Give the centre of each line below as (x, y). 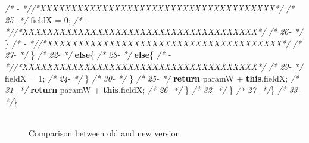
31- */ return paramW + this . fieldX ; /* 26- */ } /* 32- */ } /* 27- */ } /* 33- (153, 90)
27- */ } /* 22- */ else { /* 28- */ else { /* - (88, 55)
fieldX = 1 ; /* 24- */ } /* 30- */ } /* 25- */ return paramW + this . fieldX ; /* (152, 78)
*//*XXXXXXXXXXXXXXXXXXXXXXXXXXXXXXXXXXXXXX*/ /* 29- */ (154, 66)
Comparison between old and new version (104, 133)
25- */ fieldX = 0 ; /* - (46, 19)
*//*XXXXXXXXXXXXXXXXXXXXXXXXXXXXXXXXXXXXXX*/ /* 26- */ (154, 31)
